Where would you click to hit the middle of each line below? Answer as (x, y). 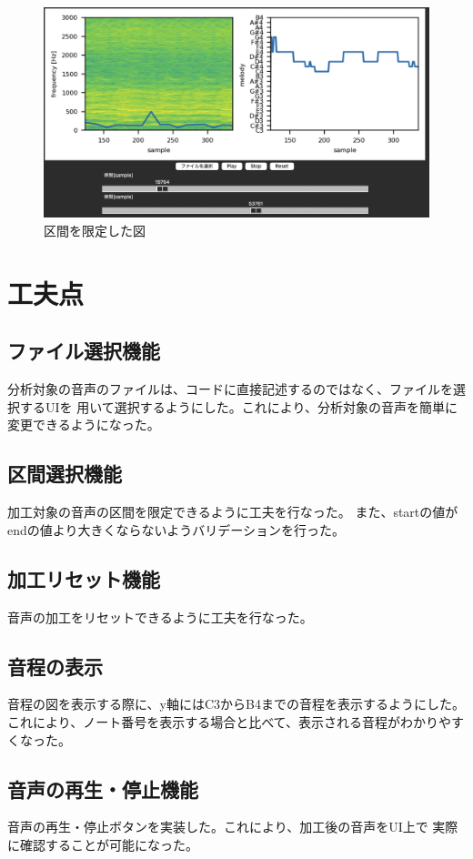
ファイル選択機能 (84, 351)
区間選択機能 (65, 474)
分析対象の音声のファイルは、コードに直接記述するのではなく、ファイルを (230, 389)
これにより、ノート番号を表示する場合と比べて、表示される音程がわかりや (229, 721)
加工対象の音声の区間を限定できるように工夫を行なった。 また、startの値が (233, 512)
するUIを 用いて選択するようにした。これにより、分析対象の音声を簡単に (238, 406)
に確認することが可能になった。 (103, 844)
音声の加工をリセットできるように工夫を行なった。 (160, 616)
